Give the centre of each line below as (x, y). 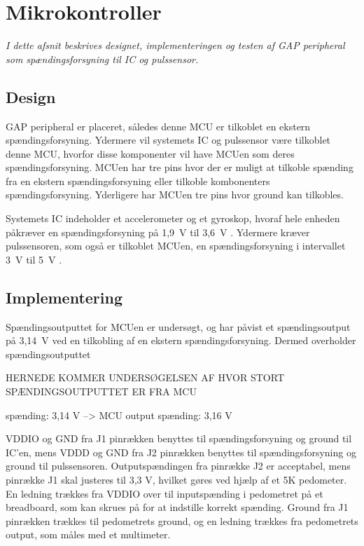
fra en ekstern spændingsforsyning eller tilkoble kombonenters (138, 180)
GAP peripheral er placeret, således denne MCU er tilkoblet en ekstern (158, 126)
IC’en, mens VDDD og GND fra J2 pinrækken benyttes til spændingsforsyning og (181, 452)
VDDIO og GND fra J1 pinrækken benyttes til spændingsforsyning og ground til (179, 438)
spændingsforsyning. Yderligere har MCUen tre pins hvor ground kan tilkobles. (175, 194)
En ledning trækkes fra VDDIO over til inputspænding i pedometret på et (164, 493)
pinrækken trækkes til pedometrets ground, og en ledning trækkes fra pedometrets (182, 520)
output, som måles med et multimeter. (88, 534)
